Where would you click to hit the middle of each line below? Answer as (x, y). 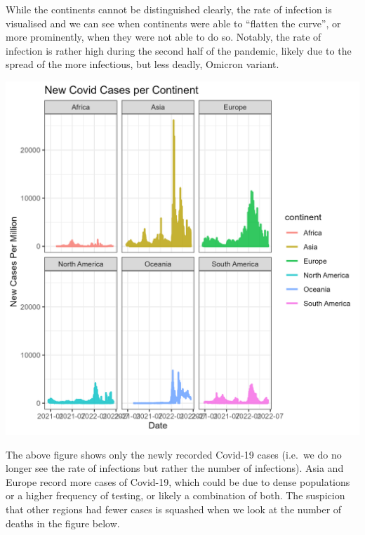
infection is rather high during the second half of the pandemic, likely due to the (179, 50)
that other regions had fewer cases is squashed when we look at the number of (174, 509)
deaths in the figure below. (63, 523)
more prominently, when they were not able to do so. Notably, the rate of (164, 37)
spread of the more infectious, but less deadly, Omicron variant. (142, 64)
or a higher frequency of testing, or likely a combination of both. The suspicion (175, 495)
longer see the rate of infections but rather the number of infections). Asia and (175, 468)
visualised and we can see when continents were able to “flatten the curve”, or (173, 23)
